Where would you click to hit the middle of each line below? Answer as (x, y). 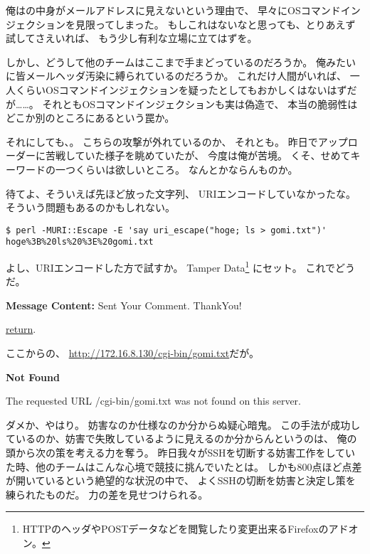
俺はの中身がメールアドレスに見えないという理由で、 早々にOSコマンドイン (183, 10)
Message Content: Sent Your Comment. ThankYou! (124, 305)
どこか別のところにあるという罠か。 (90, 118)
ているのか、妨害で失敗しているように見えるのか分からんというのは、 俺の (181, 438)
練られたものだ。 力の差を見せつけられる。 (107, 494)
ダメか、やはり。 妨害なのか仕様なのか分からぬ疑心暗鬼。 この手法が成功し (183, 424)
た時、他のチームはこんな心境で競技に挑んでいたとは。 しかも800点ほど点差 (184, 466)
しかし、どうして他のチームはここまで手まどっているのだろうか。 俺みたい (181, 62)
